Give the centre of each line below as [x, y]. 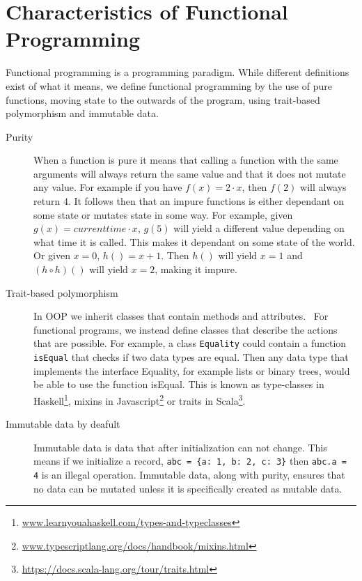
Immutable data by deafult [63, 424]
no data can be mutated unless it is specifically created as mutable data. [188, 488]
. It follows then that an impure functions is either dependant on [206, 201]
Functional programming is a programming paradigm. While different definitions [178, 72]
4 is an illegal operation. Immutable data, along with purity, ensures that [189, 474]
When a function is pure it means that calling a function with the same [186, 160]
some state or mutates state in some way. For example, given [163, 214]
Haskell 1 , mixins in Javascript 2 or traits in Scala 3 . [140, 399]
